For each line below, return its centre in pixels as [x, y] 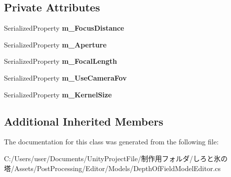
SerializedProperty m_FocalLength [60, 61]
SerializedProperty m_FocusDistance [64, 28]
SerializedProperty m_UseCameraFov [65, 77]
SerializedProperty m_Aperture [55, 44]
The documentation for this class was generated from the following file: [111, 142]
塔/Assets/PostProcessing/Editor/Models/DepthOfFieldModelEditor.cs [113, 168]
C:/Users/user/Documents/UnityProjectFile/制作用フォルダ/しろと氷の [116, 158]
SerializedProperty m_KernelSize [58, 94]
